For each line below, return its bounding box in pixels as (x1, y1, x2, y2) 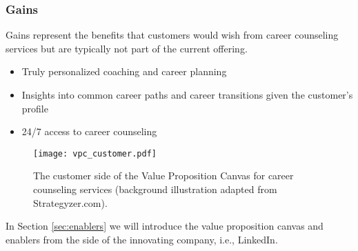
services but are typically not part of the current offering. (6, 41, 248, 55)
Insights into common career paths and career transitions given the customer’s (21, 88, 353, 101)
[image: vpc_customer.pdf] (33, 148, 157, 159)
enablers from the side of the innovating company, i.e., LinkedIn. (6, 232, 278, 246)
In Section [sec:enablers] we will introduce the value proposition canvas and (6, 219, 324, 233)
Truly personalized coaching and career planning (21, 64, 227, 79)
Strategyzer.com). (33, 195, 108, 210)
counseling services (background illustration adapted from (33, 182, 277, 197)
